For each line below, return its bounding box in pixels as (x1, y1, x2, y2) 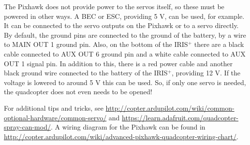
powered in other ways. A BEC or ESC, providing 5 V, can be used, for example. (4, 11, 245, 21)
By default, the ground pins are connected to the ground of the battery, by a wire (4, 29, 246, 40)
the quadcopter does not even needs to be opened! (4, 87, 152, 97)
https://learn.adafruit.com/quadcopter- (122, 112, 239, 122)
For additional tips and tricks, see (4, 102, 103, 113)
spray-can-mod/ (4, 122, 51, 132)
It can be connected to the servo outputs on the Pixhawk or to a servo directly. (4, 20, 239, 30)
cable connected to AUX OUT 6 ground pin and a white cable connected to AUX (4, 48, 246, 58)
